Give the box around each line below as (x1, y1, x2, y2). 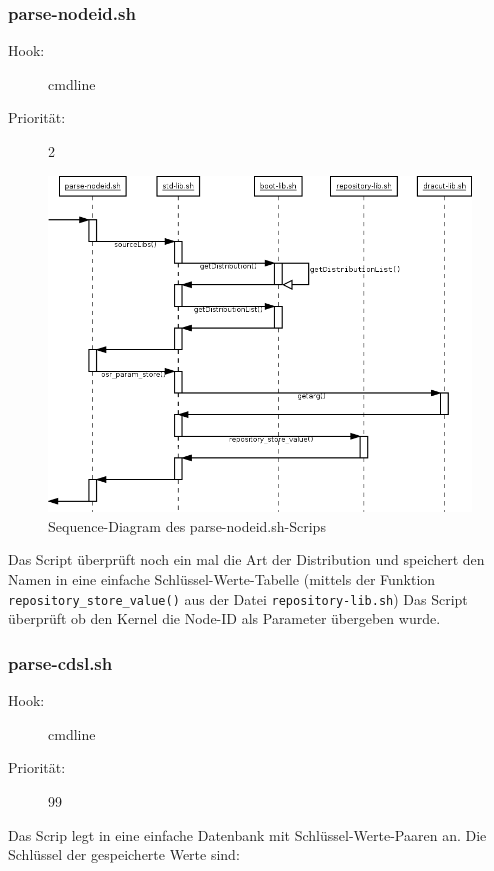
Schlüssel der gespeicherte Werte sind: (8, 844, 240, 865)
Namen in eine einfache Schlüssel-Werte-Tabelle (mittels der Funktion (8, 569, 436, 590)
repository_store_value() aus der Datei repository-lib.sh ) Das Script (8, 588, 468, 609)
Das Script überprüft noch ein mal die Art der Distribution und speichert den (8, 549, 485, 570)
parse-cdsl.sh (8, 650, 113, 675)
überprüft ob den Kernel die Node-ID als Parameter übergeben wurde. (8, 608, 441, 629)
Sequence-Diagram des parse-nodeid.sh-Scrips (48, 515, 326, 536)
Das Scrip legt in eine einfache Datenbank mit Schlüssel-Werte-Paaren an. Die (8, 824, 487, 845)
